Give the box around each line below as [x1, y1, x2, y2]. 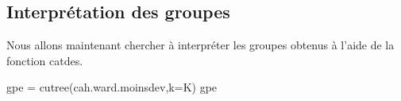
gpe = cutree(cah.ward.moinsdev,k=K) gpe [6, 79, 218, 95]
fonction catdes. [6, 52, 83, 68]
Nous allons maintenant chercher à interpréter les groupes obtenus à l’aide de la [6, 37, 395, 53]
